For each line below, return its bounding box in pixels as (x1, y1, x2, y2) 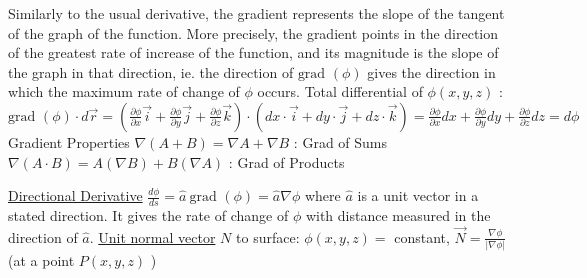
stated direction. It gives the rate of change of (8, 204, 289, 225)
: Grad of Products (228, 151, 345, 172)
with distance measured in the (305, 204, 491, 225)
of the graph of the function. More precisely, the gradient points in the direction (8, 22, 499, 43)
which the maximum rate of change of (8, 81, 240, 102)
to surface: (236, 226, 300, 247)
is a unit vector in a (357, 185, 479, 206)
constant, (394, 226, 450, 247)
